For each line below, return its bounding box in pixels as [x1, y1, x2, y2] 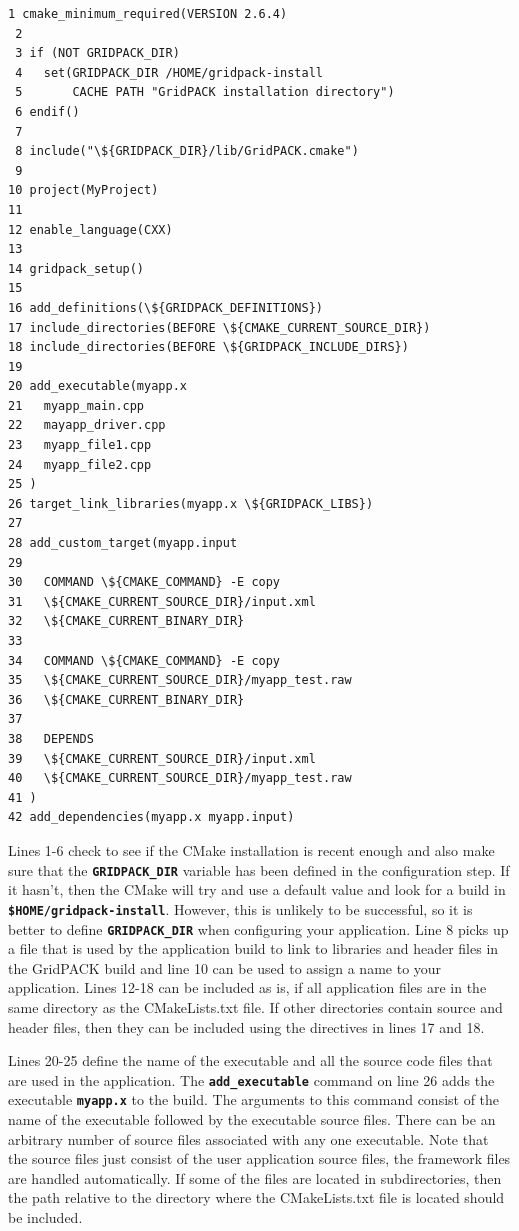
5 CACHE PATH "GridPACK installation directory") [15, 85, 395, 100]
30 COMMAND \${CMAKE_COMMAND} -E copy [8, 575, 281, 590]
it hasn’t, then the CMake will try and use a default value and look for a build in [8, 879, 506, 900]
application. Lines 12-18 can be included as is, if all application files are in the [8, 977, 487, 998]
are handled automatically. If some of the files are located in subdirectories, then [8, 1167, 502, 1188]
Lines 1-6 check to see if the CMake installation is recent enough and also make [8, 839, 495, 860]
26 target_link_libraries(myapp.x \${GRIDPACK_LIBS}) [8, 496, 374, 511]
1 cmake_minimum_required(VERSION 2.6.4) [8, 7, 288, 21]
